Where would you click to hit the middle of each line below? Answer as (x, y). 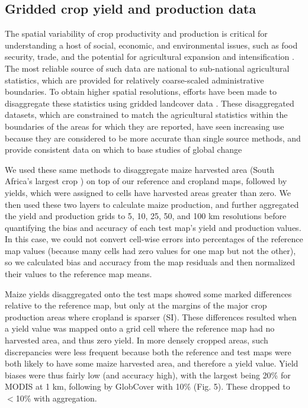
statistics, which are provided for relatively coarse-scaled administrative (134, 80)
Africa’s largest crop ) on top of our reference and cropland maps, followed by (146, 181)
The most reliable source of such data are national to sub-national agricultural (147, 68)
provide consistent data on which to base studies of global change (123, 150)
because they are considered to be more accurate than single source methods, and (153, 138)
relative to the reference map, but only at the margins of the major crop (136, 305)
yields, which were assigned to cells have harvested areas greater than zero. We (148, 192)
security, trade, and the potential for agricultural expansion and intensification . (150, 57)
